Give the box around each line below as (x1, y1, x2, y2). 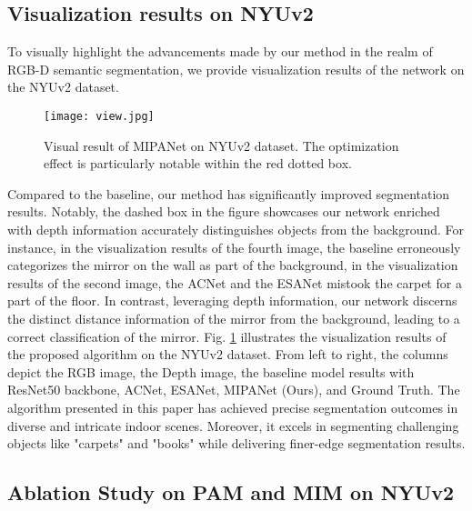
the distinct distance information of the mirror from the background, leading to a (7, 308, 460, 327)
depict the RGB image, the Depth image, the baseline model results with (7, 362, 415, 381)
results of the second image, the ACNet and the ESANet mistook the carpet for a (7, 273, 462, 292)
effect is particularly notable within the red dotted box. (44, 154, 352, 173)
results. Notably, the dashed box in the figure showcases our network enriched (7, 202, 440, 221)
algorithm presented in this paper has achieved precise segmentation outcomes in (7, 397, 458, 416)
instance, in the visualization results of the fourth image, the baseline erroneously (7, 237, 461, 256)
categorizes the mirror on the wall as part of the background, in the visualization (7, 255, 458, 275)
